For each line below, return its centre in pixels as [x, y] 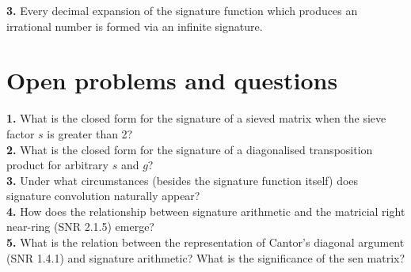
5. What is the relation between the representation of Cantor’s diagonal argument [205, 242]
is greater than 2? [90, 133]
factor [21, 133]
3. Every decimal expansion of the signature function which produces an [182, 10]
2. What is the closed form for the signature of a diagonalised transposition [190, 149]
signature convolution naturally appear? [103, 196]
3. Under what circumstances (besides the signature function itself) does [183, 180]
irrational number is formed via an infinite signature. [135, 26]
